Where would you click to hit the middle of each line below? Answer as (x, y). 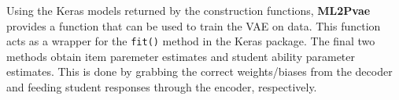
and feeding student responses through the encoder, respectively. (162, 87)
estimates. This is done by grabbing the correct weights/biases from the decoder (199, 71)
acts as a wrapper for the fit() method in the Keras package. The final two (191, 41)
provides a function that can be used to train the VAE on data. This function (194, 25)
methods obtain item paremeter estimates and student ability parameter (181, 56)
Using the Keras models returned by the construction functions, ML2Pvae (188, 10)
